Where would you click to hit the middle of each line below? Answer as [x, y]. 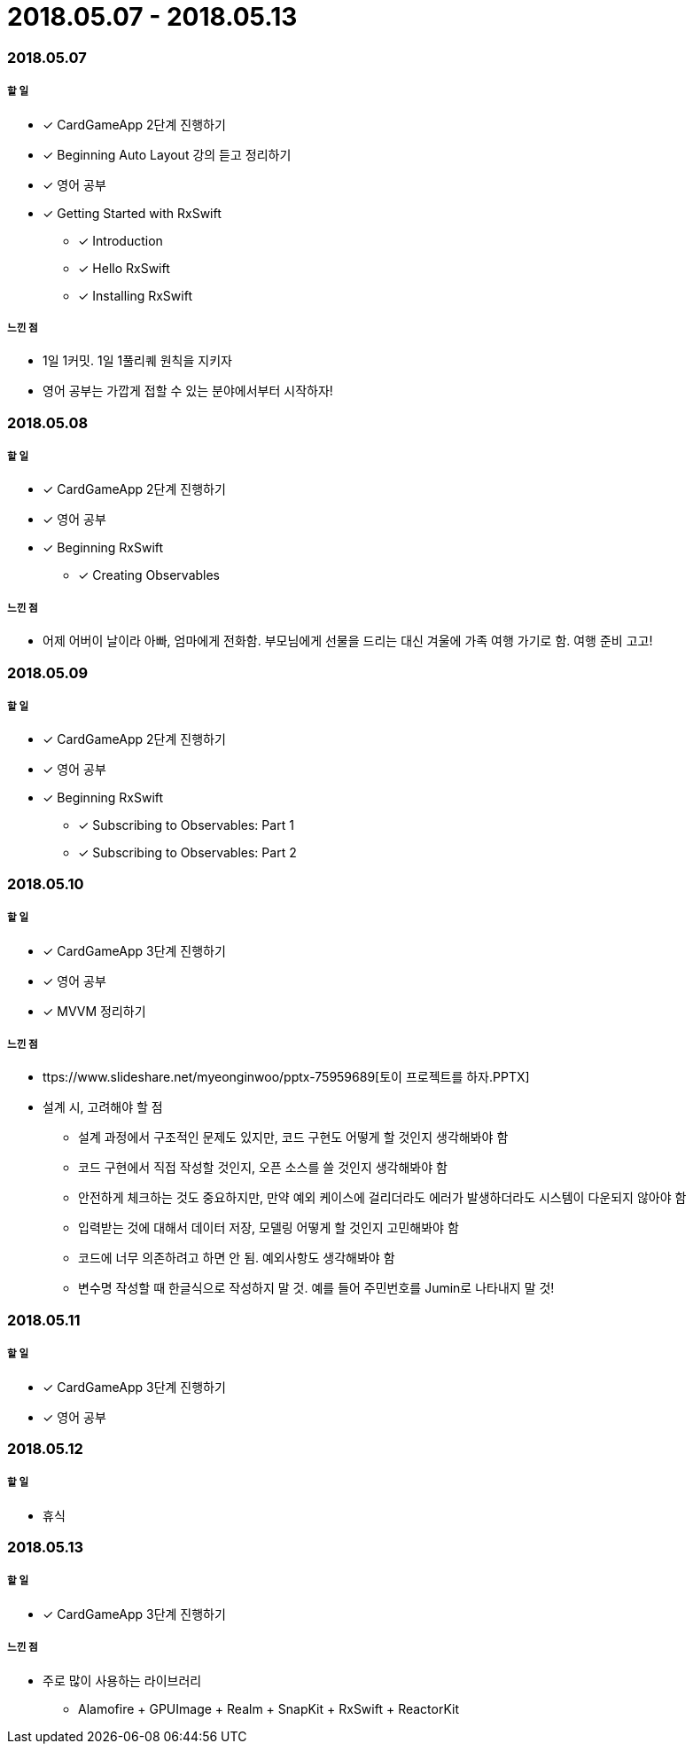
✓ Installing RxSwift [135, 295]
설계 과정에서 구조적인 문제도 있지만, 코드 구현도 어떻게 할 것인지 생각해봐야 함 [293, 1137]
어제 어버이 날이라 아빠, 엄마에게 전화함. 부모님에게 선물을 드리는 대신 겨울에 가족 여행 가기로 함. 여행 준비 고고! [348, 641]
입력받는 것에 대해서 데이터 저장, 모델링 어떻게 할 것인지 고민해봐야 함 [269, 1228]
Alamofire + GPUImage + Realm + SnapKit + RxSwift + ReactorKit [269, 1708]
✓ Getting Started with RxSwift [132, 213]
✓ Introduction [121, 240]
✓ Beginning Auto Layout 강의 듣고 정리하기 [167, 154]
